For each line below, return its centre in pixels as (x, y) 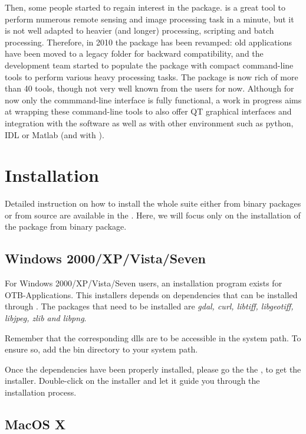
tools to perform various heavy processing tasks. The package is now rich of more (152, 76)
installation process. (41, 392)
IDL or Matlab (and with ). (55, 134)
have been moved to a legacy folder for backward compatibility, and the (134, 53)
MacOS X (35, 424)
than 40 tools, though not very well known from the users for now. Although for (149, 88)
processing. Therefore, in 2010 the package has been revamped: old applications (148, 42)
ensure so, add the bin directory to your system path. (101, 349)
